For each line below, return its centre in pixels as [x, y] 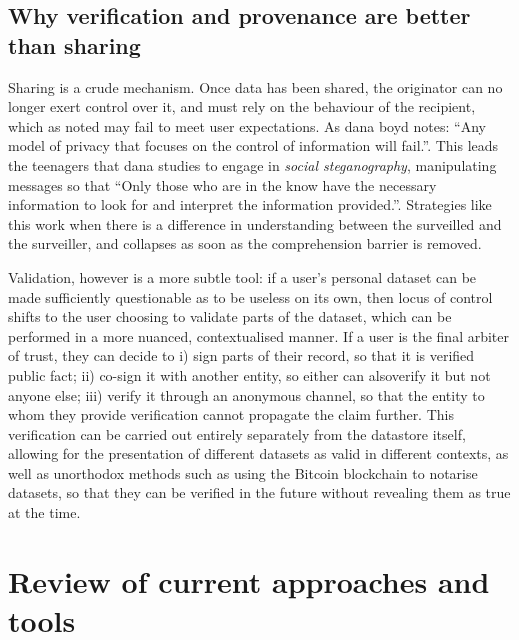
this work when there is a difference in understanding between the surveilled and [255, 223]
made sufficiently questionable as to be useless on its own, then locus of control [250, 296]
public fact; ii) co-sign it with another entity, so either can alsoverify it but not [249, 374]
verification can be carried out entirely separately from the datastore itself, [237, 433]
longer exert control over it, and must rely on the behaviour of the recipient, [242, 106]
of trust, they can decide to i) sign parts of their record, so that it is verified [241, 355]
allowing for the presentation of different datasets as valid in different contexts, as [258, 453]
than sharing [74, 44]
